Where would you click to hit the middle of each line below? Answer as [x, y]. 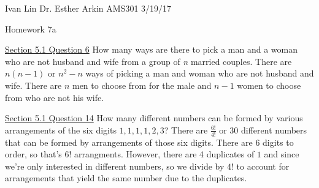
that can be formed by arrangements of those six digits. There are [129, 142]
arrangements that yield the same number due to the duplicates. [126, 178]
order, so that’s [33, 154]
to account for [263, 166]
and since [282, 154]
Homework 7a [31, 28]
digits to [278, 142]
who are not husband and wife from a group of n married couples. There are [148, 61]
